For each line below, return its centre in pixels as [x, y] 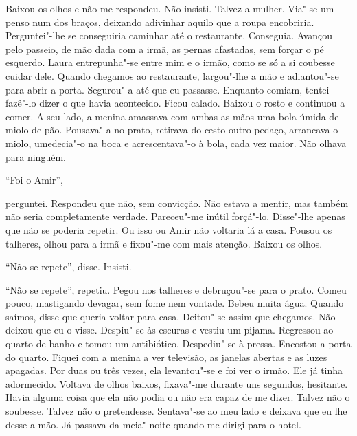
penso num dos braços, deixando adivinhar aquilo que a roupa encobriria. [160, 22]
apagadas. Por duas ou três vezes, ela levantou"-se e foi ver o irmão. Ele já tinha [174, 370]
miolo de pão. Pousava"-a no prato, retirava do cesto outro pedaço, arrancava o [172, 130]
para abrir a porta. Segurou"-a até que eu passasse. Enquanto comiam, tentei [168, 89]
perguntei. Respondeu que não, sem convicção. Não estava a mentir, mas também [177, 203]
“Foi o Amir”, [34, 180]
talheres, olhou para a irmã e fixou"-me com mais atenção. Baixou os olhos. [164, 243]
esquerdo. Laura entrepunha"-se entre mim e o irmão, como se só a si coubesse [170, 62]
